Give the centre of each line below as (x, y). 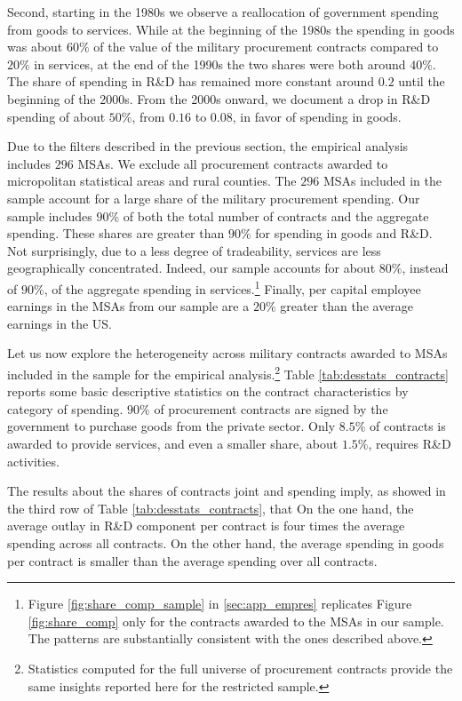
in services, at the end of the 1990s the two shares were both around (220, 64)
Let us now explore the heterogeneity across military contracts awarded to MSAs (227, 353)
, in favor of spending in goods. (317, 116)
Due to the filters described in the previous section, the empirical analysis (208, 146)
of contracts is (407, 426)
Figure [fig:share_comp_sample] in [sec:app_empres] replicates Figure (220, 604)
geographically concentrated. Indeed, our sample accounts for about (191, 268)
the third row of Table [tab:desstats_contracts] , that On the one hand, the (211, 508)
